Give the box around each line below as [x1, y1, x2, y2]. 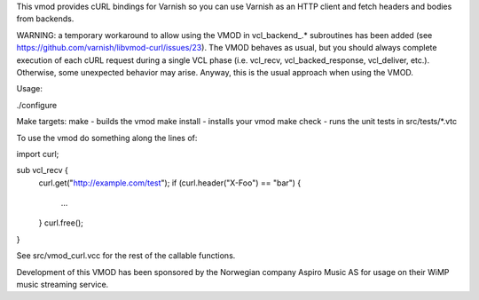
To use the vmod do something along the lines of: [16, 132, 198, 143]
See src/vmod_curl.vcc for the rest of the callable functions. [16, 250, 236, 261]
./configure [16, 99, 58, 110]
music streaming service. [16, 280, 109, 290]
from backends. [16, 13, 75, 24]
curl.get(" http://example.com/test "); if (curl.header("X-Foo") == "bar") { [38, 178, 302, 188]
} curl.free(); [38, 217, 84, 228]
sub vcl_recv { [16, 165, 68, 176]
